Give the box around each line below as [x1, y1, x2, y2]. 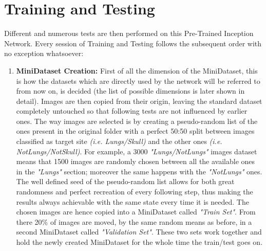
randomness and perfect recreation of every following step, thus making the [16, 186, 253, 197]
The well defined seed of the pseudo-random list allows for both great [16, 176, 235, 187]
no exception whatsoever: [4, 48, 84, 59]
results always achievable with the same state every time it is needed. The [16, 196, 249, 207]
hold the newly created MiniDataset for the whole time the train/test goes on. [16, 237, 263, 247]
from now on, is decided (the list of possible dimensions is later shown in [16, 85, 245, 96]
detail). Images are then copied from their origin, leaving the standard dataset [16, 95, 262, 106]
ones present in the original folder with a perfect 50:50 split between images [16, 126, 255, 136]
